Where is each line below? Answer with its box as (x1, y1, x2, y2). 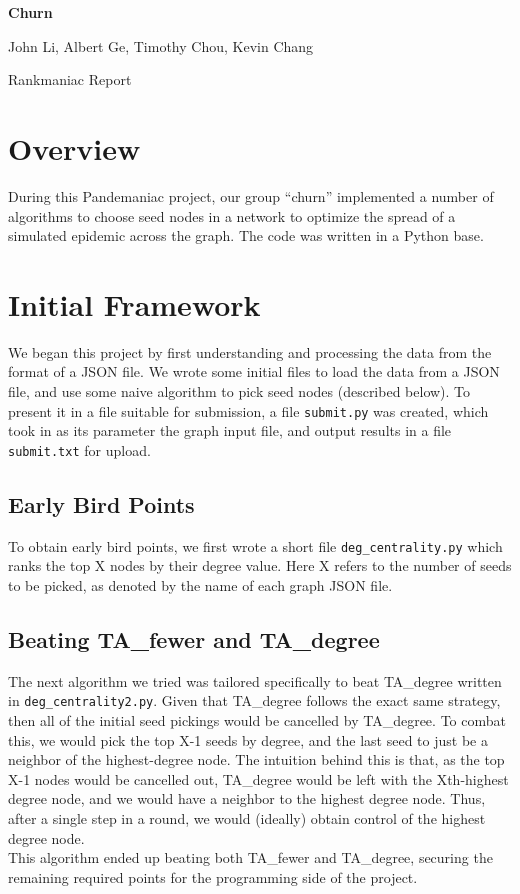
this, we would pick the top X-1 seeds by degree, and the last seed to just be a (8, 729, 488, 750)
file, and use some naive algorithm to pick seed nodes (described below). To (8, 381, 471, 401)
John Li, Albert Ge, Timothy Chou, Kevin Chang (8, 35, 314, 56)
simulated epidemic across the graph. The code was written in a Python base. (8, 225, 484, 246)
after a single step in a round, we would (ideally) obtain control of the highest (8, 807, 486, 828)
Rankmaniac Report (8, 69, 132, 90)
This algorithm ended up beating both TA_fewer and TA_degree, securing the (8, 847, 493, 868)
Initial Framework (8, 283, 261, 324)
